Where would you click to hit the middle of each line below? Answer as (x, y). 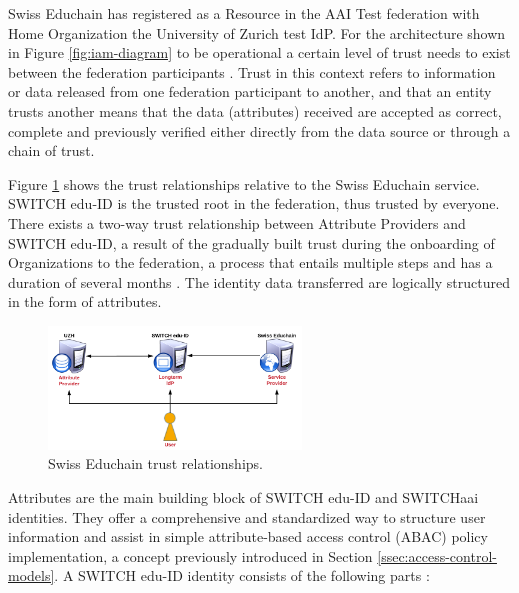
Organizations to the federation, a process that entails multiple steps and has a (250, 262)
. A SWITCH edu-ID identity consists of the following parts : (242, 575)
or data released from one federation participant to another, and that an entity (250, 91)
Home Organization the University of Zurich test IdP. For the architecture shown (257, 32)
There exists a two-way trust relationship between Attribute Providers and (237, 222)
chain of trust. (51, 150)
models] (31, 575)
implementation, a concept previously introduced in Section (190, 555)
